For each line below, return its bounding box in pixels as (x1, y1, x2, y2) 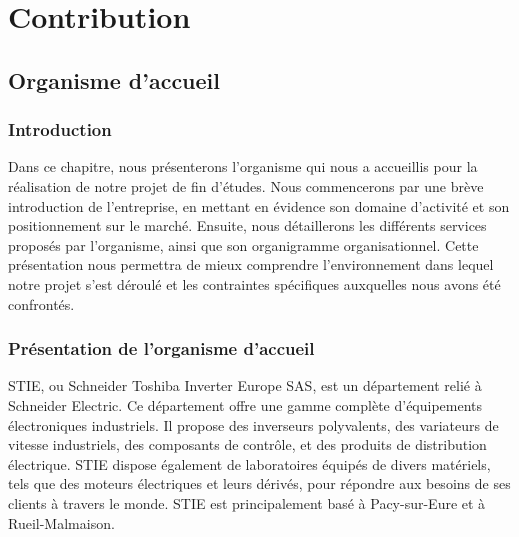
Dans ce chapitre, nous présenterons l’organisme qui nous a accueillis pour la (8, 156, 478, 177)
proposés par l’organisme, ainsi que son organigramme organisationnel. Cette (8, 234, 479, 255)
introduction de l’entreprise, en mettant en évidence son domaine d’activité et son (8, 195, 510, 216)
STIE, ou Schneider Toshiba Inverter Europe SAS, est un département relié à (8, 375, 482, 396)
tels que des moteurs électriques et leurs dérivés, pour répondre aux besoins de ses (8, 473, 511, 494)
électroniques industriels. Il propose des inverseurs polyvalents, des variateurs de (8, 414, 499, 435)
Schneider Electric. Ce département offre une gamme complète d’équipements (8, 394, 483, 415)
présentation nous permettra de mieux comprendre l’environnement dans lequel (8, 254, 494, 275)
